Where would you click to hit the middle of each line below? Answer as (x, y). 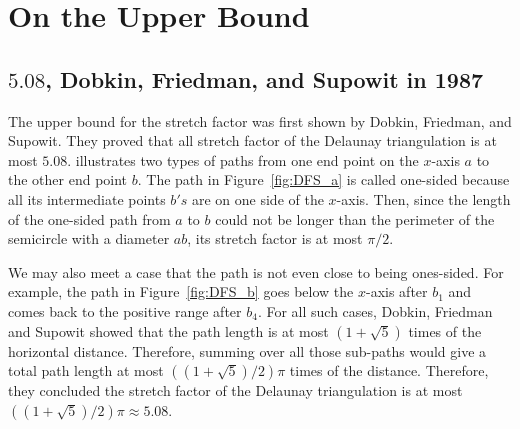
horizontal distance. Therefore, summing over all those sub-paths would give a (247, 350)
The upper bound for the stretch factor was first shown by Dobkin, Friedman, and (260, 120)
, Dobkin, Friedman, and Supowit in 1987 (264, 78)
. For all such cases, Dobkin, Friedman (375, 310)
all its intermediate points (87, 198)
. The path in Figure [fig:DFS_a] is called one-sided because (323, 179)
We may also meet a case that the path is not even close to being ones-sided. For (256, 271)
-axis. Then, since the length (423, 198)
